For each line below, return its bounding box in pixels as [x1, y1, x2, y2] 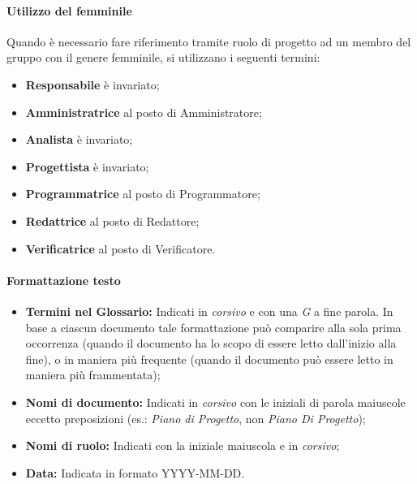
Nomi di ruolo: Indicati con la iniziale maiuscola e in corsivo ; [25, 437, 340, 454]
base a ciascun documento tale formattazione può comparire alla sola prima [25, 318, 402, 335]
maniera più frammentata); [25, 366, 161, 383]
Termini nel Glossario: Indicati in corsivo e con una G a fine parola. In [25, 302, 393, 319]
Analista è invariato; [25, 131, 133, 148]
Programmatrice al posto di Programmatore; [25, 185, 260, 202]
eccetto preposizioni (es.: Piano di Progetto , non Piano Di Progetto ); [25, 409, 366, 426]
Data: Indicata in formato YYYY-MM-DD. [25, 464, 245, 481]
